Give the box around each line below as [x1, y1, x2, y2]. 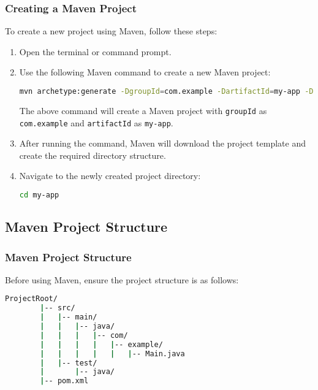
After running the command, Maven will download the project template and [19, 137, 306, 150]
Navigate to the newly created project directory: [19, 169, 201, 182]
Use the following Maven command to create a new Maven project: [19, 66, 271, 78]
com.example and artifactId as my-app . [19, 116, 173, 129]
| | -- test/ [40, 358, 97, 367]
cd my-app [19, 190, 59, 199]
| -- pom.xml [40, 377, 89, 386]
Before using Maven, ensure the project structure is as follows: [5, 273, 239, 286]
